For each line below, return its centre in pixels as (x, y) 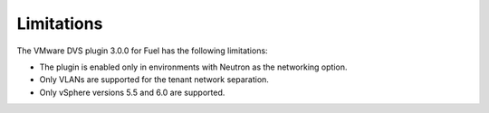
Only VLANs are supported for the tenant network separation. (154, 80)
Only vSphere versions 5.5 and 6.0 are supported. (132, 92)
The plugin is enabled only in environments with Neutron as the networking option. (193, 67)
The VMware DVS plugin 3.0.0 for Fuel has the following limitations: (142, 51)
